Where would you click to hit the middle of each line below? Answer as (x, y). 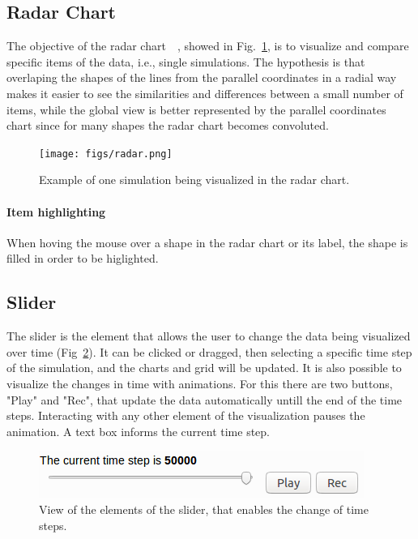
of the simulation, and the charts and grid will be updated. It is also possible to (204, 368)
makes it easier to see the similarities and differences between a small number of (205, 93)
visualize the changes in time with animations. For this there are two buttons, (200, 383)
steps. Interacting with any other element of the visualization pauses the (186, 415)
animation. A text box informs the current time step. (138, 431)
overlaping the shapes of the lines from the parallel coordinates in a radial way (202, 77)
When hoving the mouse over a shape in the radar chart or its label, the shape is (207, 242)
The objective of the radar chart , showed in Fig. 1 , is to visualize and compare (208, 46)
